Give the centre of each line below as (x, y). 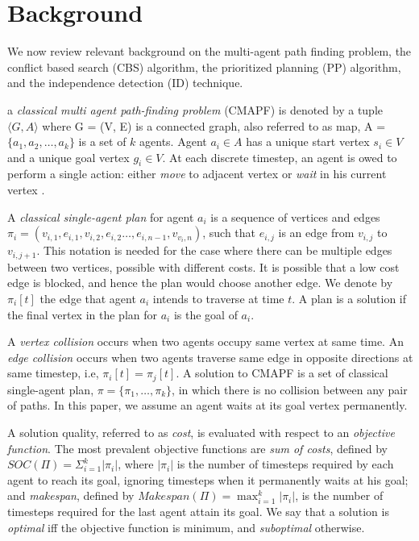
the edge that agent (88, 298)
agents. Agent (173, 141)
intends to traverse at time (218, 298)
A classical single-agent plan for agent (101, 216)
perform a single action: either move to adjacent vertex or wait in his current (197, 174)
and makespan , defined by (71, 495)
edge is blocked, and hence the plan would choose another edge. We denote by (200, 283)
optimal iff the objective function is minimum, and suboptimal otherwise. (186, 528)
